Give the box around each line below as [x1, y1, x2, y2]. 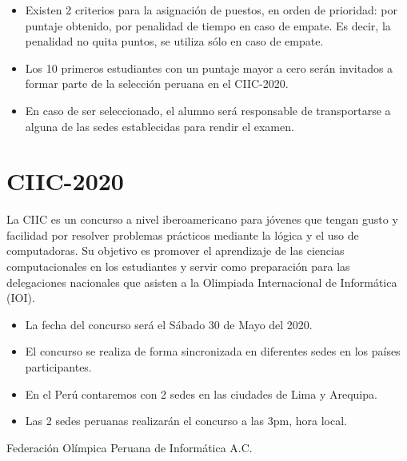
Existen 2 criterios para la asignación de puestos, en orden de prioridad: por [25, 2, 398, 18]
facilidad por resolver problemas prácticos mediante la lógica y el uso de [6, 226, 359, 243]
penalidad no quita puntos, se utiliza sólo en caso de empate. [25, 33, 324, 50]
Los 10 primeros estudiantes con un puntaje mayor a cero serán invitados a [25, 59, 393, 76]
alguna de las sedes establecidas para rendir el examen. [25, 117, 294, 134]
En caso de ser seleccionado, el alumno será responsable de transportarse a [25, 101, 391, 118]
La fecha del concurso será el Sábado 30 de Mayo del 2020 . [25, 316, 313, 332]
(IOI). [6, 289, 35, 306]
